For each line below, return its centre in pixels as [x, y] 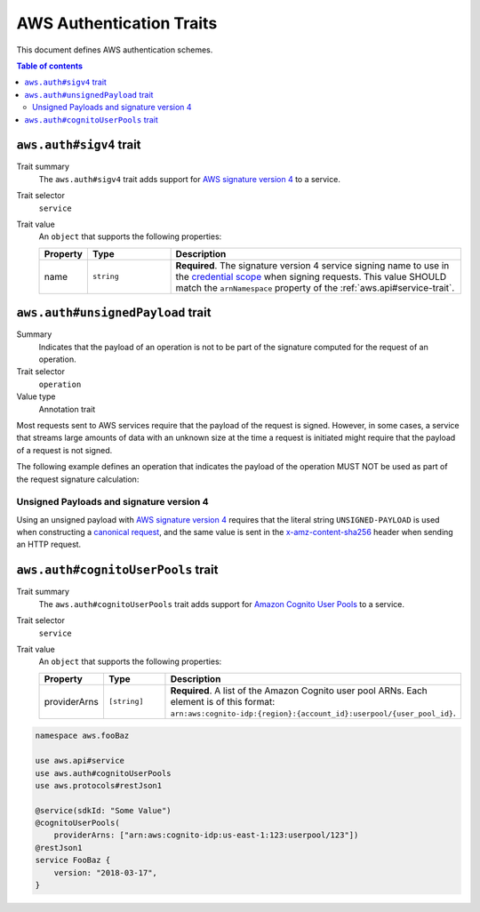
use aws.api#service [80, 761]
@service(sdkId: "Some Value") [104, 810]
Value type [36, 396]
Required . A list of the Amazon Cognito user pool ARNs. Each [299, 691]
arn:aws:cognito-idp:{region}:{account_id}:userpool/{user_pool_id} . [313, 713]
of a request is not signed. [64, 450]
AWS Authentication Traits [117, 23]
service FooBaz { [73, 860]
